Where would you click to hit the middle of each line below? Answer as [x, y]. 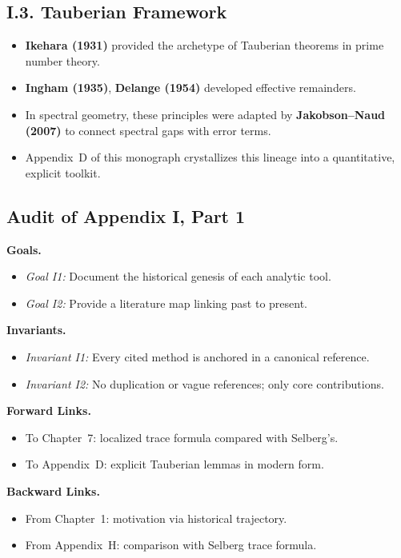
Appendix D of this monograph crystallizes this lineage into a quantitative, [210, 157]
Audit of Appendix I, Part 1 [126, 215]
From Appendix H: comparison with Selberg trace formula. [171, 545]
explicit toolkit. [63, 172]
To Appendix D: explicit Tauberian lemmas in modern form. [174, 464]
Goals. [24, 249]
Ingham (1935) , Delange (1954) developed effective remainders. [190, 88]
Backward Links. [53, 490]
